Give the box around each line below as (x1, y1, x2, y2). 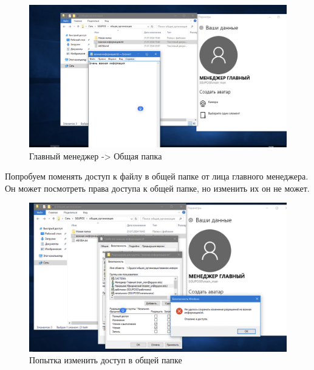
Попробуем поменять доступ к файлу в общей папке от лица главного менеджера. (5, 170, 309, 183)
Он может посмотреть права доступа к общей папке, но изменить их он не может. (5, 181, 310, 194)
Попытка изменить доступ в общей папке (29, 354, 182, 366)
